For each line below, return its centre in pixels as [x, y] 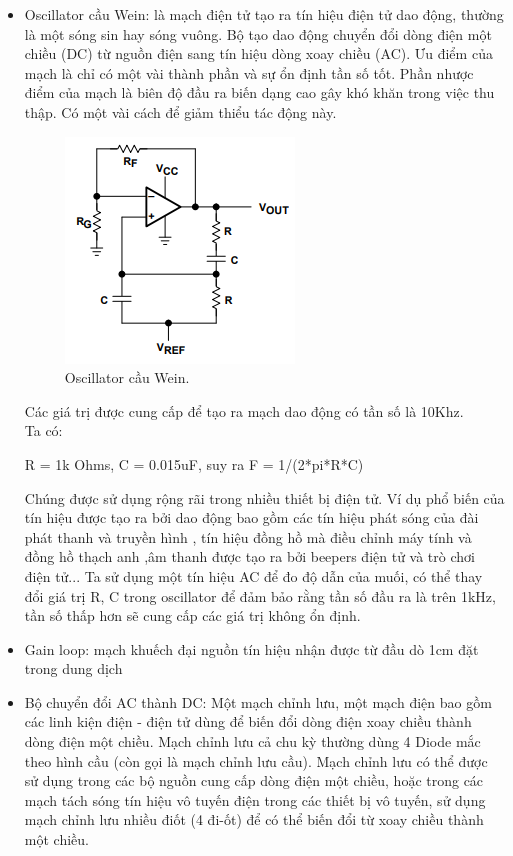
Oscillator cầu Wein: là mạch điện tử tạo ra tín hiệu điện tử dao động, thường [264, 14]
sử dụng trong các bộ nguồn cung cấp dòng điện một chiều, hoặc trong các [254, 780]
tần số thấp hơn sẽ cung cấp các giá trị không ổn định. [192, 615]
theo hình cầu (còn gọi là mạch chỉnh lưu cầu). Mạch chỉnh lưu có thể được [256, 760]
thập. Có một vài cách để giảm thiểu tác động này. [180, 111]
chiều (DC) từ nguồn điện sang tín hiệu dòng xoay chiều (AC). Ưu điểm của [258, 53]
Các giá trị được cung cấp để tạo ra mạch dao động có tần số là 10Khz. [244, 410]
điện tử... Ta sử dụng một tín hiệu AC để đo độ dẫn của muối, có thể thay [253, 575]
